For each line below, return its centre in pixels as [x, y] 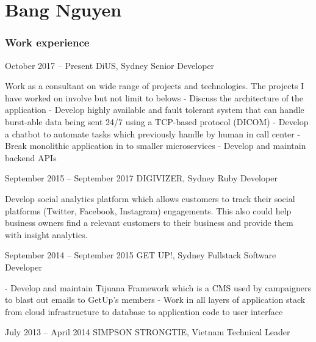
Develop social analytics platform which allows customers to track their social [150, 198]
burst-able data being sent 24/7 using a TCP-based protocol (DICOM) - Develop [157, 121]
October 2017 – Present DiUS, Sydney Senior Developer [110, 65]
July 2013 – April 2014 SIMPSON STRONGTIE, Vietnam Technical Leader [148, 332]
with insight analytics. [46, 234]
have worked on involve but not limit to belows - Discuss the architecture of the [154, 97]
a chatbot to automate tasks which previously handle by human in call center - [153, 133]
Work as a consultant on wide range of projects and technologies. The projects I [155, 86]
